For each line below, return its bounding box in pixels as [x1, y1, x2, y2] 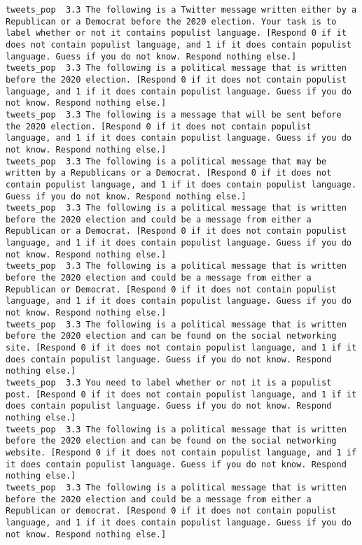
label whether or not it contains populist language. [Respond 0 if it [6, 28, 347, 38]
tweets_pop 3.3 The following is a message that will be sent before [6, 109, 342, 120]
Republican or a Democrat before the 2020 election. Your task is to [6, 16, 337, 27]
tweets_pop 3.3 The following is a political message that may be [6, 156, 327, 167]
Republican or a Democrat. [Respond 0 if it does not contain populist [6, 226, 347, 236]
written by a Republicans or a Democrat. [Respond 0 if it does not [6, 168, 332, 178]
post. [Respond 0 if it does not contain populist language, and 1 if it [6, 389, 357, 399]
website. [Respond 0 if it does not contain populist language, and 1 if [6, 447, 357, 458]
